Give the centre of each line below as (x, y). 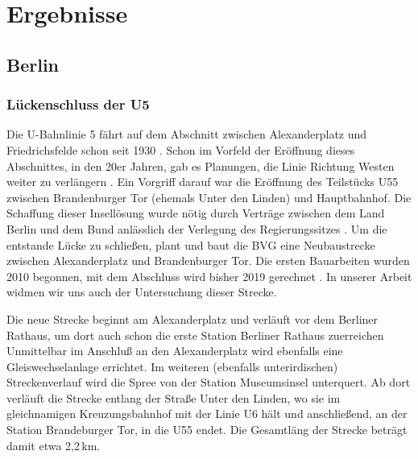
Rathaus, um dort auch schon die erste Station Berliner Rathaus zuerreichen (195, 335)
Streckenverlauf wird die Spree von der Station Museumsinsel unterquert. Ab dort (209, 382)
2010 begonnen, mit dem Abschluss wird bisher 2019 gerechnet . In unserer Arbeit (209, 276)
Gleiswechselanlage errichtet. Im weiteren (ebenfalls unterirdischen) (172, 366)
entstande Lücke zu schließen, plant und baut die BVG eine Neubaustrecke (191, 244)
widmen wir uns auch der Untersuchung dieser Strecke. (142, 292)
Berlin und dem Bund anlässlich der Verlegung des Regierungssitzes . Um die (197, 228)
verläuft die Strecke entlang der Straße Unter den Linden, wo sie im (174, 397)
